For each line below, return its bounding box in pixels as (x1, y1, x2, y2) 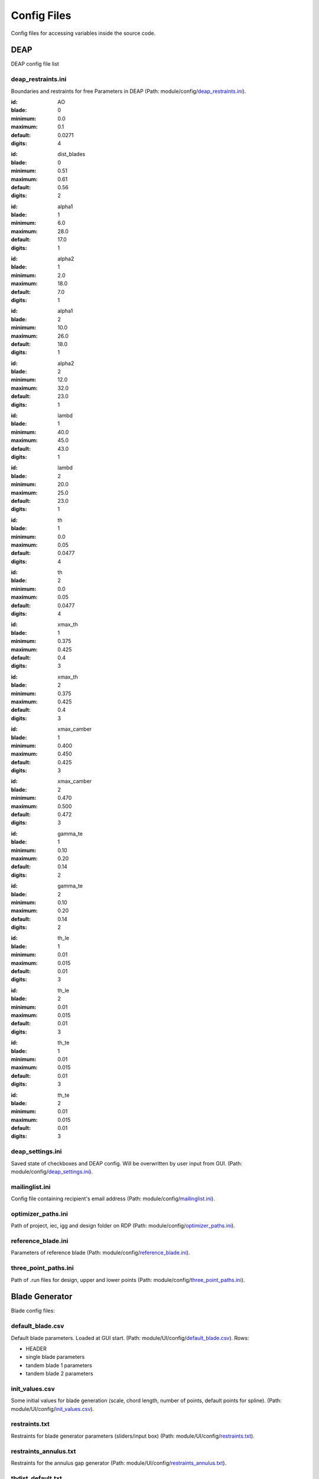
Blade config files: (11, 1307, 56, 1315)
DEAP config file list (11, 60, 59, 67)
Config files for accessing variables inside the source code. (11, 30, 156, 37)
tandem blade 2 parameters (25, 1370, 94, 1377)
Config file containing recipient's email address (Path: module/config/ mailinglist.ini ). (11, 1195, 215, 1202)
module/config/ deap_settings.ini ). (11, 1168, 93, 1175)
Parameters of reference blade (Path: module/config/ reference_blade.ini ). (11, 1249, 190, 1257)
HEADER (25, 1345, 47, 1352)
